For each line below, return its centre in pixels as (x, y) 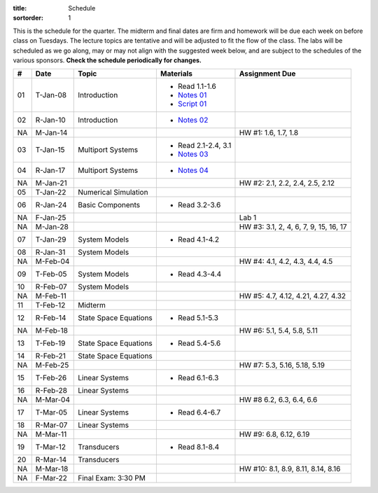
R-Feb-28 (51, 391)
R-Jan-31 (50, 252)
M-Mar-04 (52, 400)
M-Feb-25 (52, 366)
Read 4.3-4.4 (199, 275)
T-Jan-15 (50, 150)
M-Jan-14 (51, 133)
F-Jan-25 (51, 218)
